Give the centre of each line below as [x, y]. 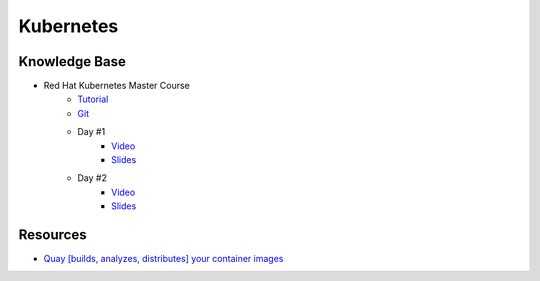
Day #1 [91, 132]
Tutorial [93, 99]
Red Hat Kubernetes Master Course [116, 86]
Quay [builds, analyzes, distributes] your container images [163, 259]
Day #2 [92, 178]
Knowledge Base [72, 61]
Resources [52, 234]
